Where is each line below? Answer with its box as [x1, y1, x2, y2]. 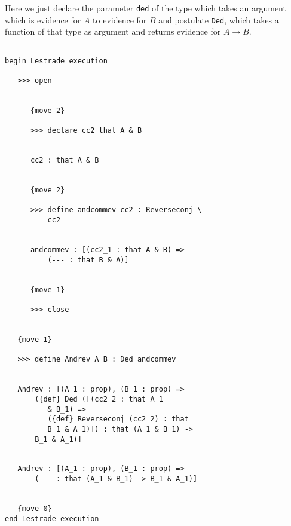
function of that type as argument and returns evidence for [5, 25, 221, 38]
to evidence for [93, 13, 147, 26]
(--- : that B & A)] [47, 255, 129, 264]
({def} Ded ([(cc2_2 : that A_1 [35, 395, 163, 403]
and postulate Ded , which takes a [158, 13, 279, 26]
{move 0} [17, 504, 52, 513]
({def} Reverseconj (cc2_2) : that [47, 415, 189, 424]
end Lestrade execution [5, 514, 99, 523]
